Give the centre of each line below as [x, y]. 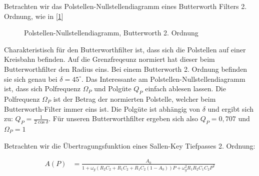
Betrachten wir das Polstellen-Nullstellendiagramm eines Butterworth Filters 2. [125, 6]
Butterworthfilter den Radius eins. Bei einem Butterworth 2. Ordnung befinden [126, 69]
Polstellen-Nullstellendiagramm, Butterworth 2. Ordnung [111, 33]
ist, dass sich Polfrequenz [42, 88]
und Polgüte [113, 88]
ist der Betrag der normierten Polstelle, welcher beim [134, 98]
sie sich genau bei [31, 79]
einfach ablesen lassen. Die [185, 88]
